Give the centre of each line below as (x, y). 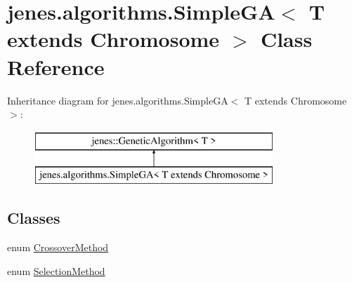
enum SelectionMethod (56, 270)
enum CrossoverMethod (58, 247)
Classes (34, 218)
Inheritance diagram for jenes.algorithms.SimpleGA (118, 100)
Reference (56, 66)
